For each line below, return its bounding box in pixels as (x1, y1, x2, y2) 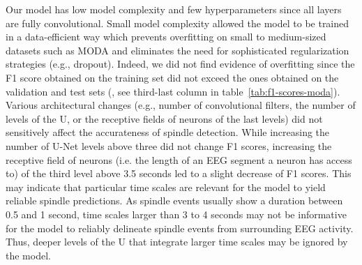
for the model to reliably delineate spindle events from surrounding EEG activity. (6, 220, 354, 235)
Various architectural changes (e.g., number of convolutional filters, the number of (6, 98, 356, 112)
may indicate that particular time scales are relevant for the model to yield (6, 179, 326, 194)
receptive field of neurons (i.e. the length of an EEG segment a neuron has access (6, 152, 352, 167)
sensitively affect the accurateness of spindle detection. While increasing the (6, 125, 330, 139)
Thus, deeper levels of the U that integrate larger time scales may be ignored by (6, 234, 348, 249)
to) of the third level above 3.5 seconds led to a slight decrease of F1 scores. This (6, 166, 352, 181)
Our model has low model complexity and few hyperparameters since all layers (6, 2, 342, 16)
